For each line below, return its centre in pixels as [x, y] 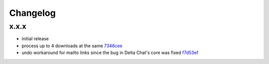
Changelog [32, 13]
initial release [35, 39]
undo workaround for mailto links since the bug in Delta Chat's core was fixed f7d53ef [110, 53]
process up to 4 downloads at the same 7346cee [72, 46]
